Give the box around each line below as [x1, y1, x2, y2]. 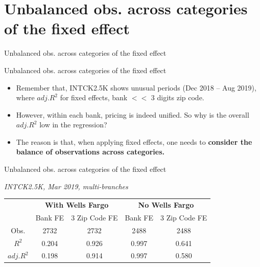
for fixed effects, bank [60, 92, 128, 103]
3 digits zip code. [151, 92, 204, 103]
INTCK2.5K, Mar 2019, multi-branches [4, 181, 128, 191]
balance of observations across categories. [16, 146, 165, 157]
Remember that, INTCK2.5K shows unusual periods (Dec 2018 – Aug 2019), [16, 82, 256, 93]
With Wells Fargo [44, 199, 109, 210]
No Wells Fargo [138, 199, 194, 210]
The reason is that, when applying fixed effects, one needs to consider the [16, 136, 252, 147]
